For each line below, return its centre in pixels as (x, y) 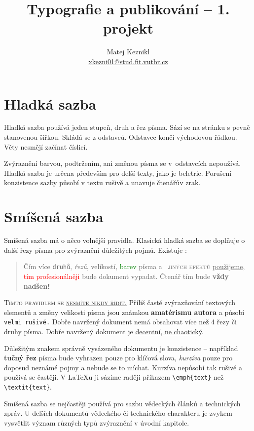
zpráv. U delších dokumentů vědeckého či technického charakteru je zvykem (118, 413)
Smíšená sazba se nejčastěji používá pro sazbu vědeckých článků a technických (122, 403)
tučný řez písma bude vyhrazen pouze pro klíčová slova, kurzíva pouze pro (118, 358)
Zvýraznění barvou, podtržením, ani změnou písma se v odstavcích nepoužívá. (123, 163)
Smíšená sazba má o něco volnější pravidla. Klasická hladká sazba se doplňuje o (125, 240)
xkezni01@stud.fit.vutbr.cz (128, 61)
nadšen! (37, 286)
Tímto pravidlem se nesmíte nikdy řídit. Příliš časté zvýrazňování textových (120, 302)
